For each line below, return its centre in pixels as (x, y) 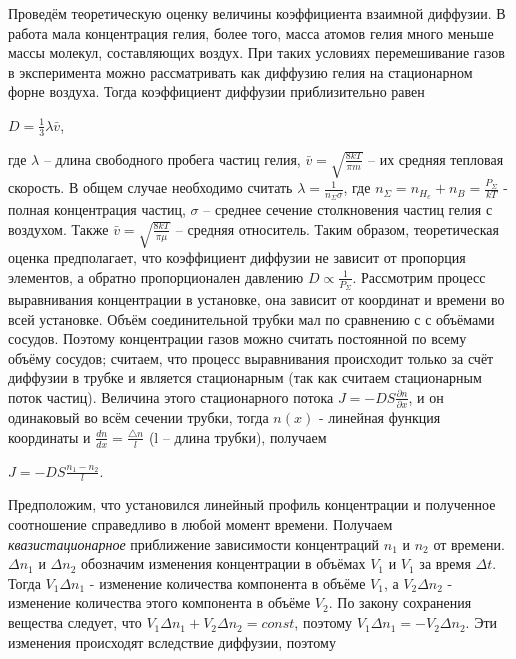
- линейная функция (379, 417)
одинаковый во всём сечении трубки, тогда (138, 417)
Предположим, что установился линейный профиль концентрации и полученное (252, 504)
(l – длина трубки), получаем (237, 436)
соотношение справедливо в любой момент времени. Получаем (200, 524)
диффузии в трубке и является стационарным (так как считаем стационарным (245, 377)
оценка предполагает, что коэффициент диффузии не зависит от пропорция (237, 257)
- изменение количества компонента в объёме (227, 582)
